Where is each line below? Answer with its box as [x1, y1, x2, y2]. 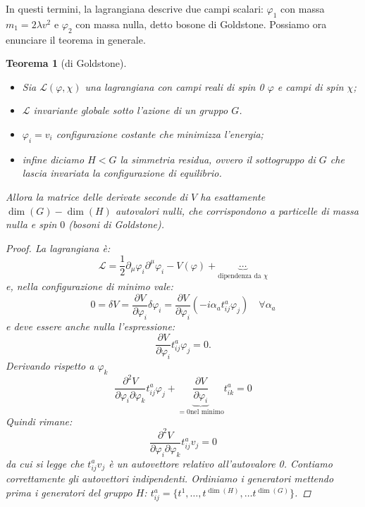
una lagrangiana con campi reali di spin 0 [85, 79, 264, 94]
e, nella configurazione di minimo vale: [6, 279, 173, 294]
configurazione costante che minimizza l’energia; [56, 126, 264, 141]
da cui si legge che [6, 456, 85, 470]
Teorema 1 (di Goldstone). [6, 56, 127, 70]
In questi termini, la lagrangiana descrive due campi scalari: [6, 1, 264, 15]
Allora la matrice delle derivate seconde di [6, 189, 188, 204]
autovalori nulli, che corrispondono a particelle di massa [115, 203, 359, 218]
